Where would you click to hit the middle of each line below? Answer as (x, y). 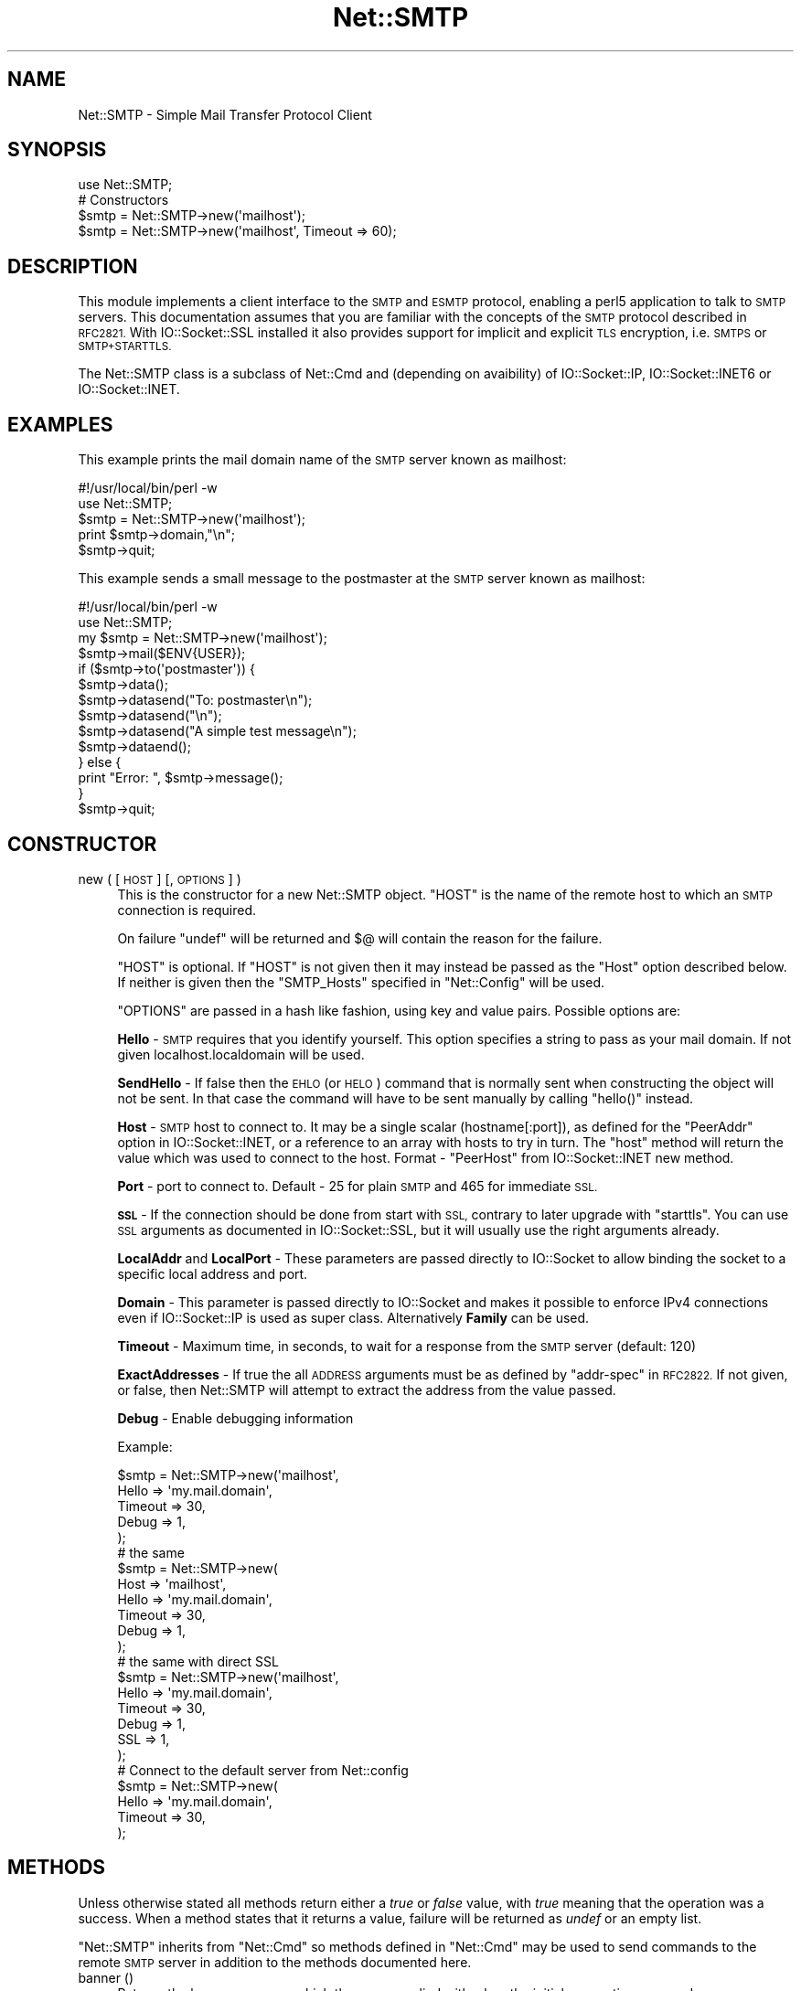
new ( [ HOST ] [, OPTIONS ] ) (160, 878)
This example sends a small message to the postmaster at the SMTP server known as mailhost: (362, 579)
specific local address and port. (213, 1273)
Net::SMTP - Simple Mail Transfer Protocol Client (225, 114)
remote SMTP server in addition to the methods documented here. (275, 1962)
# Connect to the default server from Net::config (263, 1770)
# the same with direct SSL (198, 1661)
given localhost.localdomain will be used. (241, 1054)
